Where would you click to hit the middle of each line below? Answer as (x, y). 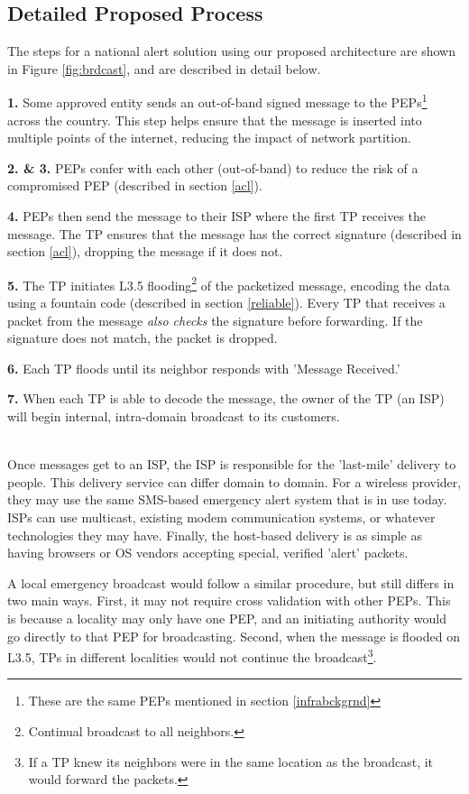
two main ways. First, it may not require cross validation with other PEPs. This (229, 600)
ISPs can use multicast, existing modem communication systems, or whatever (221, 517)
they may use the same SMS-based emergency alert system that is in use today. (227, 499)
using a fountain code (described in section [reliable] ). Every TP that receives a (226, 303)
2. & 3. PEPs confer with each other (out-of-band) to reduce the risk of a (213, 167)
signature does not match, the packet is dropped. (143, 338)
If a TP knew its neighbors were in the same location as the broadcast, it (231, 761)
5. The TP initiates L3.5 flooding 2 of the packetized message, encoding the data (229, 283)
